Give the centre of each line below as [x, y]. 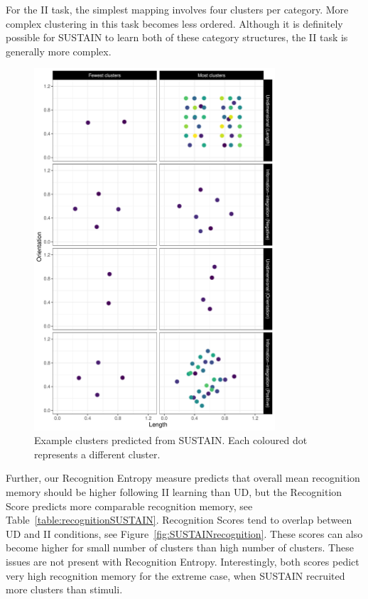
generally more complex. [59, 51]
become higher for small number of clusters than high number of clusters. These [180, 547]
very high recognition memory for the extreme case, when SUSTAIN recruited [175, 575]
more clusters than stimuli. [64, 589]
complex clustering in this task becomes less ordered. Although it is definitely [174, 23]
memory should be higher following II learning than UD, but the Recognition [174, 492]
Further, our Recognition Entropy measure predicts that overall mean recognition [183, 478]
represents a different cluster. [97, 454]
